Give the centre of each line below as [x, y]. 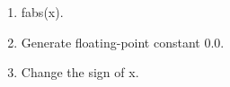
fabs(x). [42, 12]
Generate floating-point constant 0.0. [123, 42]
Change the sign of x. [80, 72]
